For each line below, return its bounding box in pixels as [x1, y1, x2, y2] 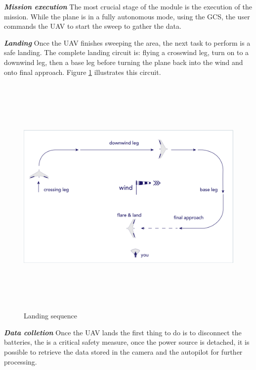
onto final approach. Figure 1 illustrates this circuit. [4, 66, 161, 77]
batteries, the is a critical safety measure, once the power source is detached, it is [4, 337, 250, 347]
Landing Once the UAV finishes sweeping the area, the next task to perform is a [4, 37, 251, 48]
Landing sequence [24, 310, 77, 321]
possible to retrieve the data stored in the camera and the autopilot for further [4, 347, 243, 357]
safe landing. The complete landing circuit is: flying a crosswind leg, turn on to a [4, 47, 249, 58]
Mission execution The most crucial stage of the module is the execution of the [4, 1, 252, 11]
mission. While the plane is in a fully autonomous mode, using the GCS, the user [4, 11, 250, 21]
